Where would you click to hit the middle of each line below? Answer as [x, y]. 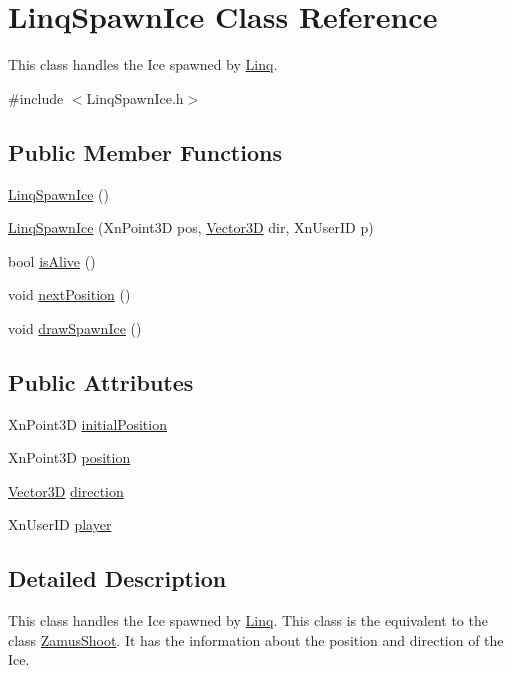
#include [36, 97]
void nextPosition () [69, 294]
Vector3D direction [66, 490]
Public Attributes [101, 381]
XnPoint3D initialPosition [87, 423]
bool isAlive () [52, 260]
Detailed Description [117, 578]
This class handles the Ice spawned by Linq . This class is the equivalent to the [248, 620]
